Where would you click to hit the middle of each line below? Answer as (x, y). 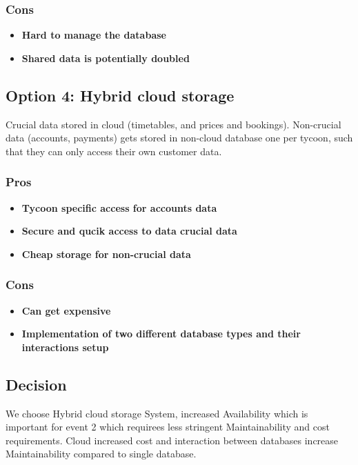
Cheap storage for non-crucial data (106, 254)
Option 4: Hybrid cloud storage (120, 95)
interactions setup (65, 347)
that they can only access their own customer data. (114, 151)
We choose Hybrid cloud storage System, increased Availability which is (157, 413)
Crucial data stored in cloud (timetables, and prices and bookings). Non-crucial (173, 124)
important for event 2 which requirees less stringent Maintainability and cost (168, 427)
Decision (36, 384)
